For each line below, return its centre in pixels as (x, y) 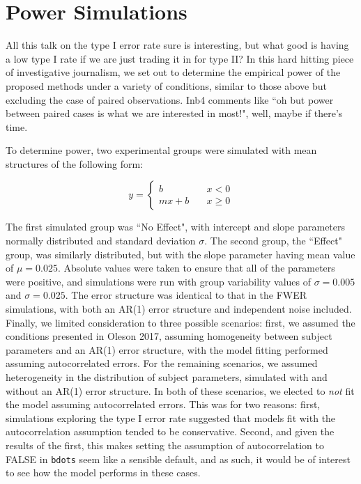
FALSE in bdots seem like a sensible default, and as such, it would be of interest (178, 459)
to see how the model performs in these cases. (103, 473)
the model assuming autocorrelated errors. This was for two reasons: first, (163, 404)
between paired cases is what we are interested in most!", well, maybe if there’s (174, 113)
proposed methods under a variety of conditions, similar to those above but (167, 85)
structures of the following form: (75, 163)
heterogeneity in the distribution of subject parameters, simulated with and (167, 377)
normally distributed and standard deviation (101, 241)
